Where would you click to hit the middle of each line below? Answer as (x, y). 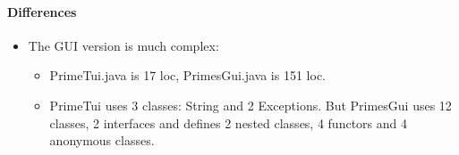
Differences (42, 11)
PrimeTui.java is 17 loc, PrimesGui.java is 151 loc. (187, 75)
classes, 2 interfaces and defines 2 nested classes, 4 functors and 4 (228, 122)
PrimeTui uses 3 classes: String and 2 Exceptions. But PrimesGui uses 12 (251, 105)
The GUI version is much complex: (123, 45)
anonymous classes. (102, 140)
